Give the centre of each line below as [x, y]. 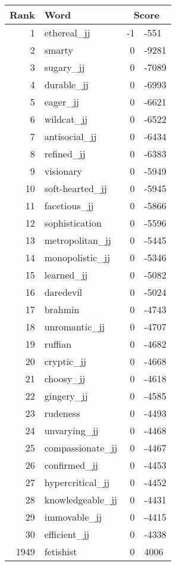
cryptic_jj [65, 361]
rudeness [62, 413]
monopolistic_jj [77, 257]
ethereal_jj [67, 33]
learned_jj [66, 275]
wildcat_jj [66, 119]
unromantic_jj [75, 327]
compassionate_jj [81, 448]
